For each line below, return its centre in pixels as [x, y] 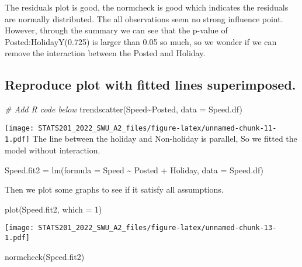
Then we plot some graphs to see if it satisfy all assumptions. [114, 189]
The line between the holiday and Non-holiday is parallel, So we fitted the [165, 138]
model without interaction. [53, 150]
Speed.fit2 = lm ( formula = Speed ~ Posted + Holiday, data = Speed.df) [134, 170]
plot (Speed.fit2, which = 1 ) [53, 209]
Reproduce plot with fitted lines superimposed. [150, 85]
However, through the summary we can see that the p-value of [116, 30]
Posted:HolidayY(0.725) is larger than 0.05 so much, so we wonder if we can [141, 41]
